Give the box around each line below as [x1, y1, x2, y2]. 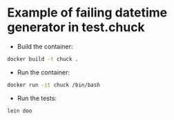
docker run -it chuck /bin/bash [7, 81, 100, 88]
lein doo [7, 107, 32, 114]
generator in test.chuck [7, 19, 145, 35]
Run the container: [17, 68, 70, 77]
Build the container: [17, 42, 73, 50]
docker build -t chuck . [7, 55, 79, 63]
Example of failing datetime [7, 5, 168, 21]
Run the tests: [17, 94, 57, 102]
